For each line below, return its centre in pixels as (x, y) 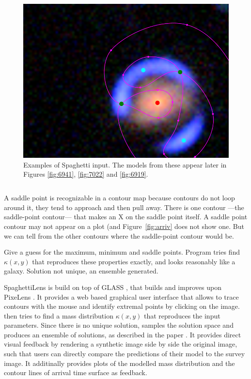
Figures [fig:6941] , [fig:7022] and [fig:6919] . (86, 174)
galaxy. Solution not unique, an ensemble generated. (81, 271)
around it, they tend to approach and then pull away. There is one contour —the (124, 207)
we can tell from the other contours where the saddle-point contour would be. (119, 235)
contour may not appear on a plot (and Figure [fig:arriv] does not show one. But (124, 226)
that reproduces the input (182, 315)
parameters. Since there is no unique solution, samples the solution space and (119, 325)
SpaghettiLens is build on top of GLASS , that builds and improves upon (113, 287)
